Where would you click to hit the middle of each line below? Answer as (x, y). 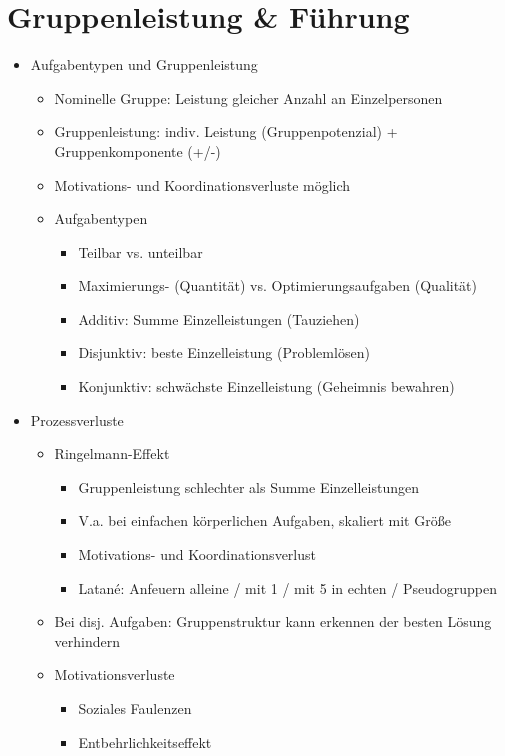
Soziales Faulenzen (135, 708)
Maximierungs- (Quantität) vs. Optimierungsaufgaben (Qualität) (277, 285)
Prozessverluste (77, 419)
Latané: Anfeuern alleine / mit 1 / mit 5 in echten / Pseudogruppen (287, 587)
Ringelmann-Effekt (112, 453)
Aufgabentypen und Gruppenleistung (144, 64)
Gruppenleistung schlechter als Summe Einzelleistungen (248, 486)
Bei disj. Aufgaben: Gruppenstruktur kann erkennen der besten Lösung (273, 621)
